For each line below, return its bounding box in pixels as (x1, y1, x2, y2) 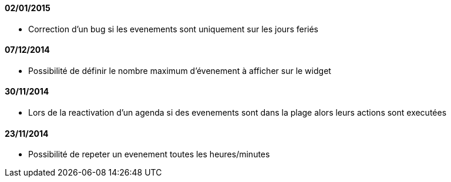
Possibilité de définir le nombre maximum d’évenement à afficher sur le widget (28, 65, 331, 76)
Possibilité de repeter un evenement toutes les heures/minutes (28, 149, 270, 160)
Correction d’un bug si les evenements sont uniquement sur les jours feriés (28, 23, 318, 34)
